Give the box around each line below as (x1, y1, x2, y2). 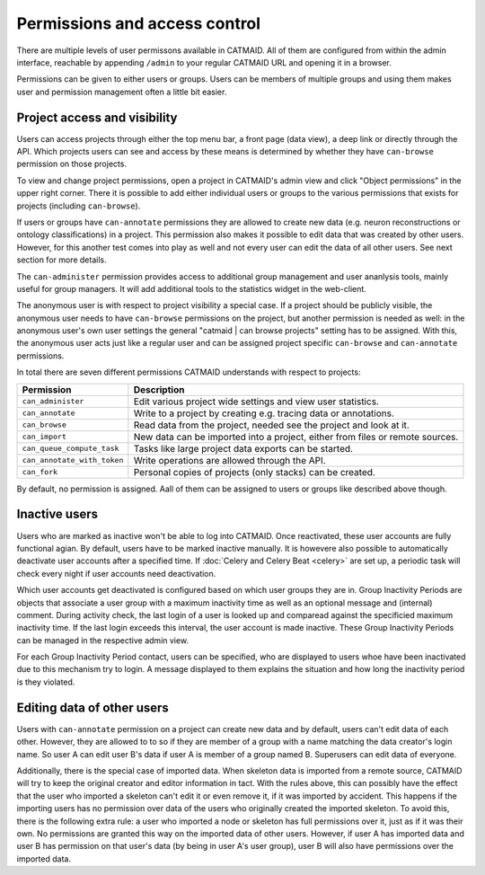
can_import (22, 432, 67, 442)
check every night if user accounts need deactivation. (16, 568, 216, 579)
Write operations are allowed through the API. (133, 454, 327, 466)
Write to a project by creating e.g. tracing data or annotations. (133, 407, 395, 420)
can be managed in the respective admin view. (16, 634, 189, 646)
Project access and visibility (16, 110, 178, 125)
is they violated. (16, 676, 75, 687)
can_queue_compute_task (22, 444, 119, 454)
